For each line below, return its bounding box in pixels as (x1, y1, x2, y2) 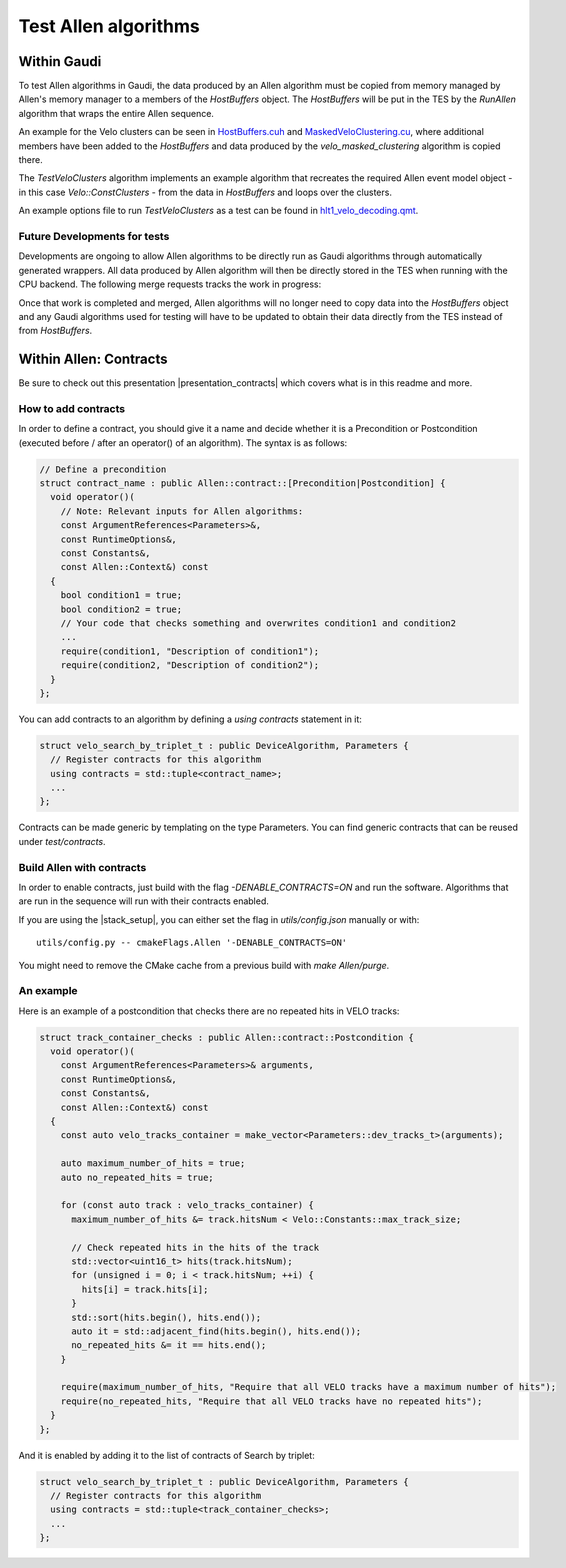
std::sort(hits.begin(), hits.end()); (71, 1311, 262, 1323)
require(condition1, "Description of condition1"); (60, 645, 320, 657)
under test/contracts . (18, 835, 106, 847)
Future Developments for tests (18, 229, 170, 243)
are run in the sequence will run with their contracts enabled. (18, 895, 270, 907)
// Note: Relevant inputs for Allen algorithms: (60, 505, 304, 517)
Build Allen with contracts (18, 860, 147, 874)
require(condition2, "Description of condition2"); (60, 660, 320, 671)
